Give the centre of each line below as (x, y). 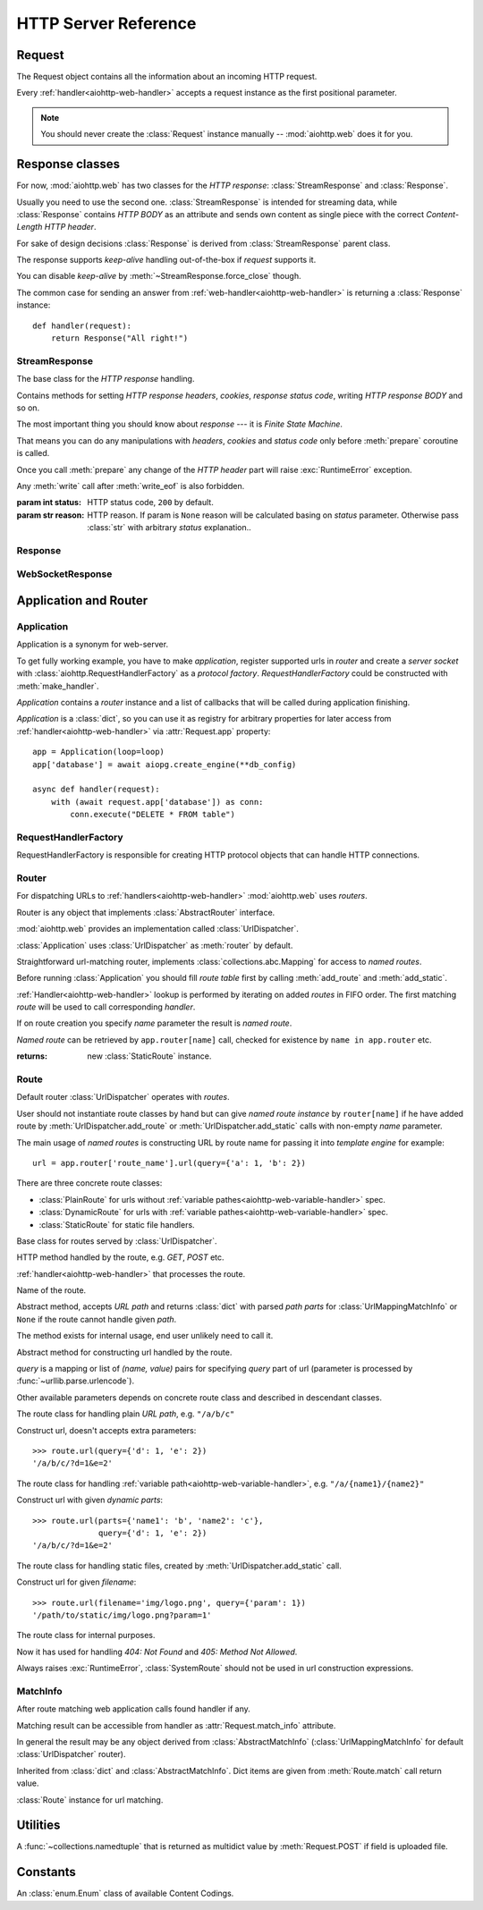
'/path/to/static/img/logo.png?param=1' (122, 1615)
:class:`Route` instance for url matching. (90, 1800)
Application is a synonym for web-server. (93, 645)
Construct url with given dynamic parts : (90, 1500)
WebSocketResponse (64, 574)
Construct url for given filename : (76, 1582)
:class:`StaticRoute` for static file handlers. (117, 1224)
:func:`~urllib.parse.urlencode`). (75, 1381)
